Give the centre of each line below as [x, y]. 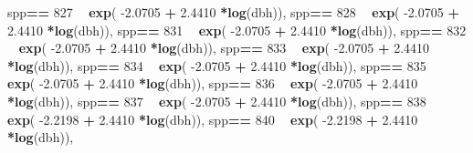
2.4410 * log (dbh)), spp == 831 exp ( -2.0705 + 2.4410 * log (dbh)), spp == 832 [237, 30]
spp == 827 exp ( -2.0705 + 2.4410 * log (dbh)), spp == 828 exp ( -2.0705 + [233, 12]
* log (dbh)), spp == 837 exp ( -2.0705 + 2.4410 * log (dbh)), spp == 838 [217, 101]
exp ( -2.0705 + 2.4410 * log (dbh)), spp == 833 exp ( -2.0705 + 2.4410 [224, 48]
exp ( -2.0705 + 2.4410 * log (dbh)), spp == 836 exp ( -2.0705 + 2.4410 [213, 83]
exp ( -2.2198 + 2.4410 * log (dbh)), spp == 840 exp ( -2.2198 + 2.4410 [213, 119]
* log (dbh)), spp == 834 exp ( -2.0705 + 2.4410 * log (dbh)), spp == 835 [217, 65]
